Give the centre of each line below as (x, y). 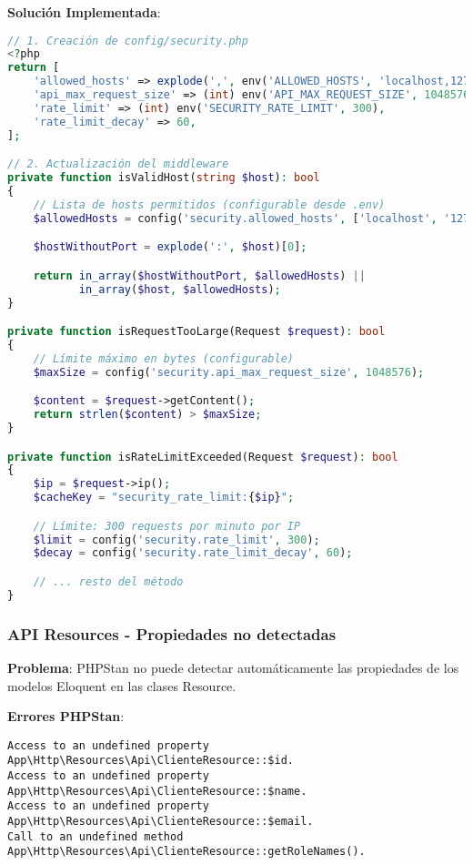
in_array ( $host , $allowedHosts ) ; (180, 289)
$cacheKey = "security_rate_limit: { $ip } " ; (164, 498)
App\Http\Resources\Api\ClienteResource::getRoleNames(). (186, 852)
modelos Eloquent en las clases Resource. (122, 685)
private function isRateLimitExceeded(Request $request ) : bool (203, 457)
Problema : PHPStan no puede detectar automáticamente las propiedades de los (233, 667)
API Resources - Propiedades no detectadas (172, 633)
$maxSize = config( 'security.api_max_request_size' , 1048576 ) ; (229, 372)
